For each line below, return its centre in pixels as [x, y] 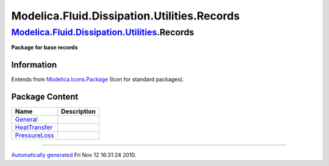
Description [78, 111]
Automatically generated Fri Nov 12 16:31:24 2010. [74, 155]
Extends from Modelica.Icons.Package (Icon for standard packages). [97, 80]
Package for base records [45, 47]
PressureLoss [35, 136]
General [26, 120]
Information [34, 65]
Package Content [45, 97]
